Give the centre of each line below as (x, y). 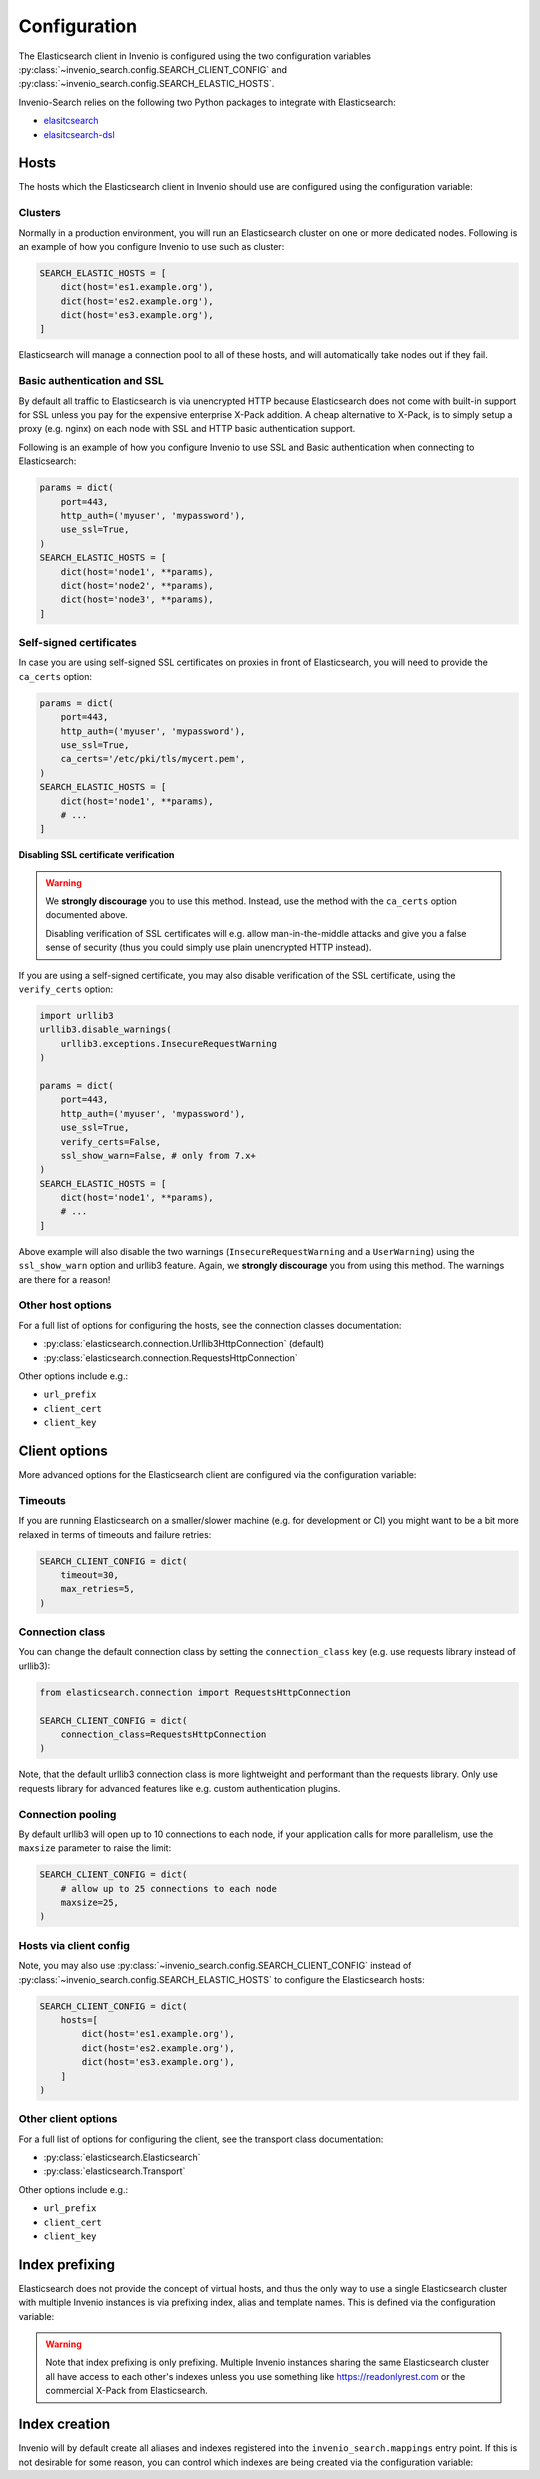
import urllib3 (76, 1015)
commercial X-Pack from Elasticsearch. (127, 2391)
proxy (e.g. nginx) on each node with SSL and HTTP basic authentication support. (187, 429)
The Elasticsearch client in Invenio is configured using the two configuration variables (195, 56)
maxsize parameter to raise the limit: (95, 1848)
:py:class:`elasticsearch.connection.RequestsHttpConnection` (171, 1357)
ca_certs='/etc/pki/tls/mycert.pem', (153, 759)
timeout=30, (90, 1574)
